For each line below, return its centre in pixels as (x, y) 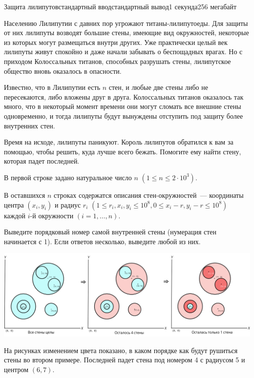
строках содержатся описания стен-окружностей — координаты (148, 195)
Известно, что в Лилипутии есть (52, 87)
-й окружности (52, 215)
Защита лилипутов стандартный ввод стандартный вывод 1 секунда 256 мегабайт (120, 6)
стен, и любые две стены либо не (158, 87)
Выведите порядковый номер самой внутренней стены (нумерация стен (110, 232)
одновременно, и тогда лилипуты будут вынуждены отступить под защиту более (124, 115)
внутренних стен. (30, 125)
